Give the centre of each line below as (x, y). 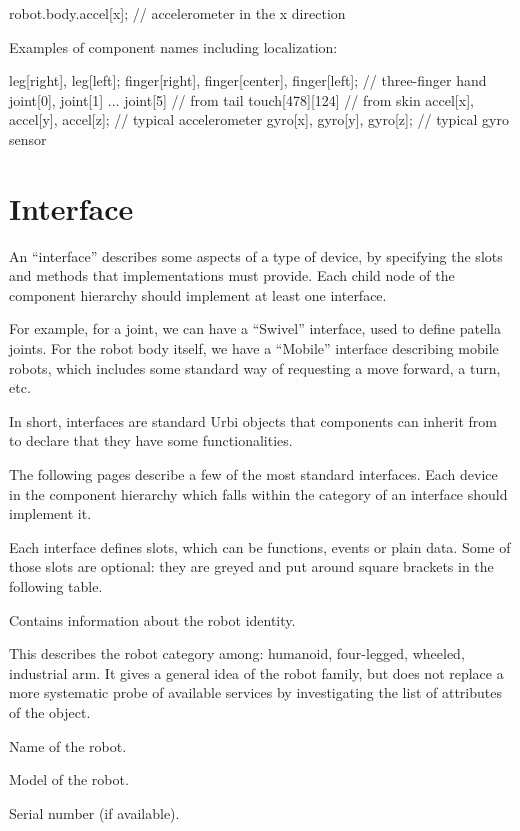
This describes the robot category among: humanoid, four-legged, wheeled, (237, 653)
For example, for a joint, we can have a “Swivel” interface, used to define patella (255, 328)
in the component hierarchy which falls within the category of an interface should (258, 493)
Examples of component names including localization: (173, 46)
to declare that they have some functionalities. (151, 440)
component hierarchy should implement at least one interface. (198, 294)
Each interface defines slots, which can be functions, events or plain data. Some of (260, 546)
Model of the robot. (69, 779)
